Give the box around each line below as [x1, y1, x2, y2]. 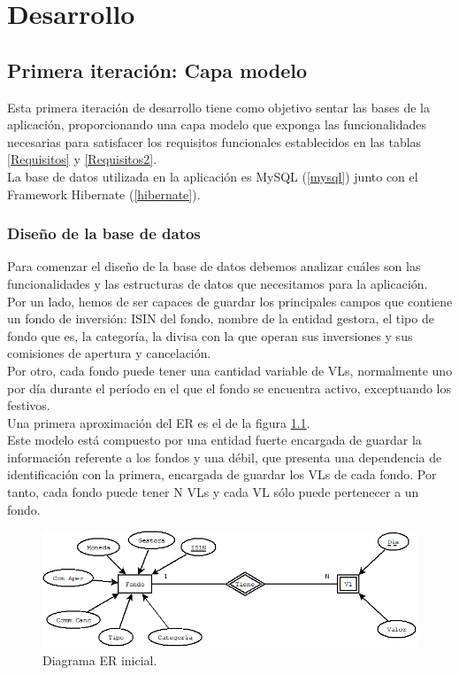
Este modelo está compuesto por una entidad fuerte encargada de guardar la [7, 431, 422, 449]
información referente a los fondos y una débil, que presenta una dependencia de [7, 447, 442, 466]
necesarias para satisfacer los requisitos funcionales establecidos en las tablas [7, 132, 422, 151]
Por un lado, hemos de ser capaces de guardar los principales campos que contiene [7, 291, 453, 310]
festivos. [7, 396, 50, 415]
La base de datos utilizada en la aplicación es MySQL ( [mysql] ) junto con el [7, 167, 418, 185]
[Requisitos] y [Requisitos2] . [7, 150, 157, 168]
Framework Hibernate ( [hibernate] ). [7, 184, 201, 203]
